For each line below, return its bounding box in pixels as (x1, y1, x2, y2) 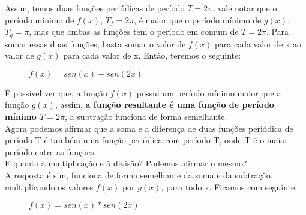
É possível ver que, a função (5, 86, 108, 99)
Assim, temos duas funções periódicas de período (5, 2, 185, 14)
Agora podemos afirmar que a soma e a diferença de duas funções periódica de (5, 122, 293, 134)
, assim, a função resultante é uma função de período (55, 98, 274, 111)
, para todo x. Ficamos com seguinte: (161, 180, 298, 193)
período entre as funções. (5, 145, 97, 158)
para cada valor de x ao (214, 37, 301, 50)
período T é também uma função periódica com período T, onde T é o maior (5, 134, 288, 146)
